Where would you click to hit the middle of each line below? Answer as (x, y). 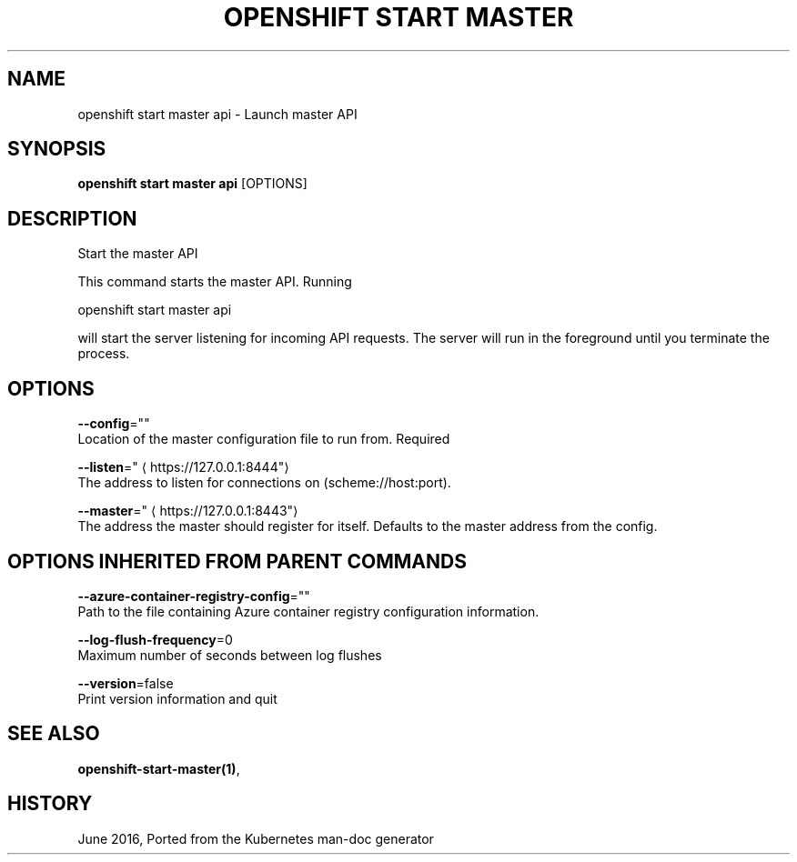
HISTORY (50, 804)
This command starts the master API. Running (215, 282)
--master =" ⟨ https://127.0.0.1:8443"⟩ (188, 511)
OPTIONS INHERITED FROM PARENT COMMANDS (237, 561)
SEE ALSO (54, 734)
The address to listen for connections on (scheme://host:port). (264, 483)
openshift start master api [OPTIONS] (192, 184)
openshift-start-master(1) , (159, 768)
